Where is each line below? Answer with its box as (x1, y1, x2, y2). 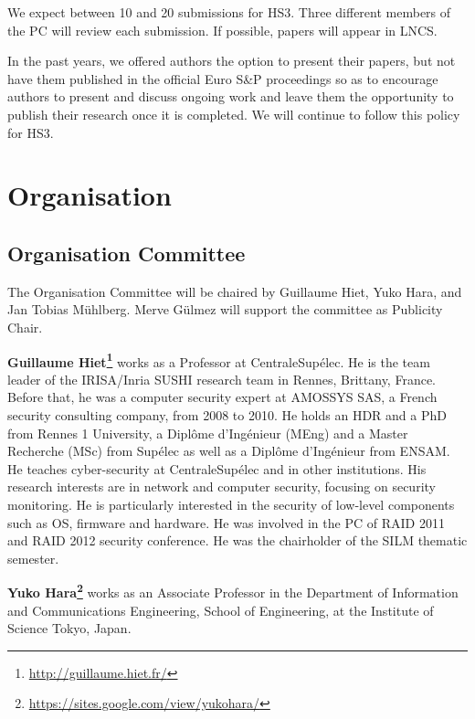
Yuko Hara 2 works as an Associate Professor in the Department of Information (7, 580, 459, 601)
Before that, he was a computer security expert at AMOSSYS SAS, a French (7, 387, 438, 407)
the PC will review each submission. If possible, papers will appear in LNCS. (7, 20, 438, 39)
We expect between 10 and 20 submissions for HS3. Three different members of (7, 3, 451, 21)
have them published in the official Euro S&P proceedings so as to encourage (7, 69, 438, 88)
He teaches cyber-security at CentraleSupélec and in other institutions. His (7, 459, 427, 478)
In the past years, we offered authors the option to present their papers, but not (7, 51, 456, 70)
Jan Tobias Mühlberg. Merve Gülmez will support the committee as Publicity (7, 300, 443, 319)
